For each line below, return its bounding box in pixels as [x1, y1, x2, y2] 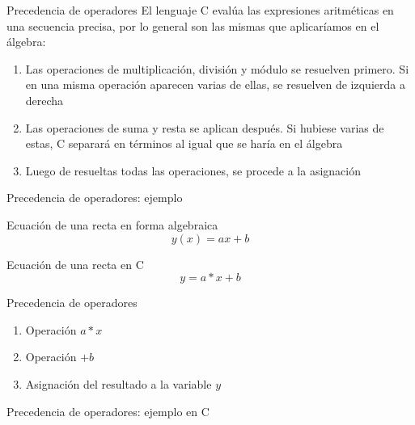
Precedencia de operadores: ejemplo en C [6, 402, 210, 419]
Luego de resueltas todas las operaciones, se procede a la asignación [25, 162, 361, 179]
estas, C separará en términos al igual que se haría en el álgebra [25, 135, 343, 152]
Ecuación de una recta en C [6, 255, 144, 272]
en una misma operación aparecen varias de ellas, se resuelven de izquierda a [25, 76, 405, 93]
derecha [25, 91, 64, 108]
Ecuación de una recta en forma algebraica [6, 216, 218, 233]
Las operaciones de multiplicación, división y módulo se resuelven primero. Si [25, 60, 409, 77]
